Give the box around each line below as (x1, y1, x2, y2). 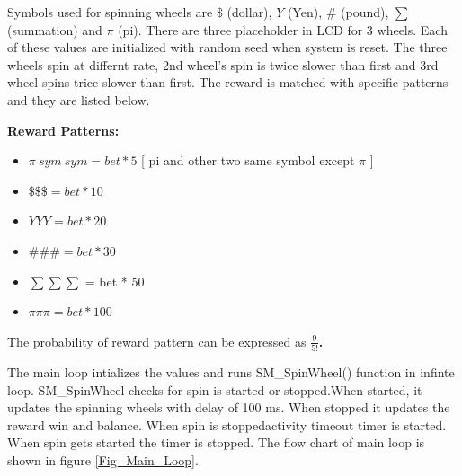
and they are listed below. (7, 90, 150, 109)
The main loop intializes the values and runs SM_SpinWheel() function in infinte (7, 363, 455, 382)
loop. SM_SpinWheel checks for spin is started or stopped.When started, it (7, 380, 422, 399)
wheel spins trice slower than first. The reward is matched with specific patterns (7, 73, 449, 92)
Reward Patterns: (7, 120, 120, 139)
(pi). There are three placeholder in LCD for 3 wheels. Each (118, 20, 448, 39)
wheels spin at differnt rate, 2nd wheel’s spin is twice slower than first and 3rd (7, 55, 439, 74)
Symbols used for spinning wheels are (7, 3, 213, 21)
